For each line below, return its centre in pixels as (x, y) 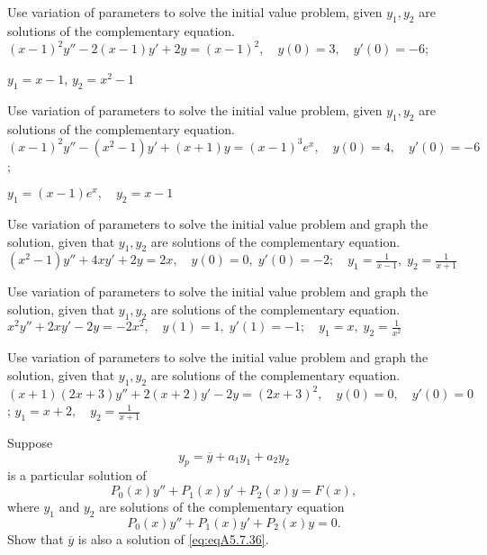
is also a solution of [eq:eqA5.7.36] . (173, 538)
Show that (36, 538)
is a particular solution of (77, 475)
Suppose (30, 442)
